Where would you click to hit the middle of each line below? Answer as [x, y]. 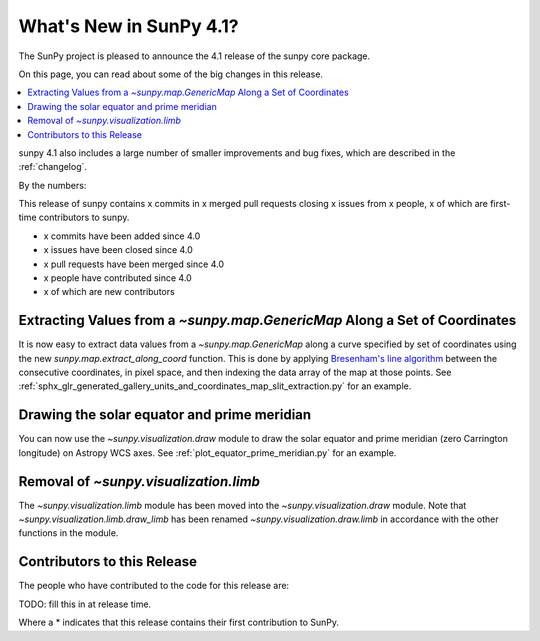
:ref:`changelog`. [53, 167]
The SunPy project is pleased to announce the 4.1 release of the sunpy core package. [194, 56]
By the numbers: [52, 185]
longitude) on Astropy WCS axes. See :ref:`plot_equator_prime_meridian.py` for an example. [207, 452]
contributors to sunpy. [84, 217]
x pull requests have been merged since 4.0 [134, 264]
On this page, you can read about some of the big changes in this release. [171, 74]
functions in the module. [68, 533]
